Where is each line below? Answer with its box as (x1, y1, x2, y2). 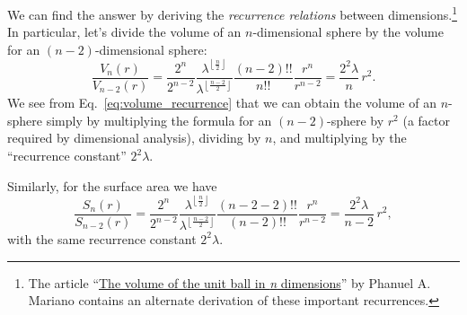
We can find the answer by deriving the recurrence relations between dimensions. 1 (7, 3, 457, 23)
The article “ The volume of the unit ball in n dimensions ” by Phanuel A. (28, 273, 431, 292)
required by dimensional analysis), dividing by (7, 128, 261, 147)
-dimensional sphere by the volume (252, 22, 444, 41)
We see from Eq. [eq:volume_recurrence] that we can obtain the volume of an (7, 93, 436, 112)
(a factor (402, 110, 450, 129)
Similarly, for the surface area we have (7, 176, 217, 195)
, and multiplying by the (272, 128, 407, 147)
